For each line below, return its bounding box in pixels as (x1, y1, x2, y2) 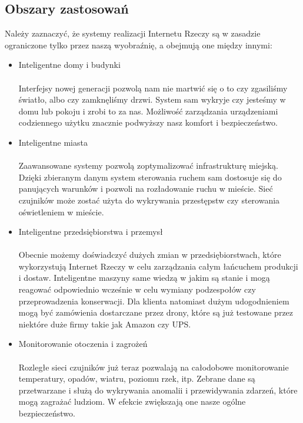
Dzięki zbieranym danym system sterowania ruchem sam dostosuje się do (18, 170, 282, 183)
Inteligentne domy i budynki (18, 58, 121, 71)
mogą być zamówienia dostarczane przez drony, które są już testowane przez (18, 306, 294, 319)
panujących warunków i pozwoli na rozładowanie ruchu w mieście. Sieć (18, 182, 273, 195)
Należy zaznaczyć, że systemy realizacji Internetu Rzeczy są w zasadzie (5, 27, 261, 40)
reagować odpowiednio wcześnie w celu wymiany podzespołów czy (18, 283, 256, 296)
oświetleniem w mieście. (18, 205, 104, 218)
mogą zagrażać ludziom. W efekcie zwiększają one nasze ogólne (18, 395, 246, 408)
